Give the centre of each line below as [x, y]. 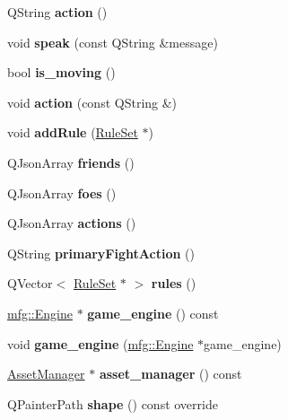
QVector [30, 283]
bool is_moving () [61, 72]
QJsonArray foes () [62, 192]
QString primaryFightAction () [101, 253]
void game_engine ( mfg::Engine [100, 343]
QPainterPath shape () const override [113, 403]
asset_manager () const [170, 374]
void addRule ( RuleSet [73, 132]
